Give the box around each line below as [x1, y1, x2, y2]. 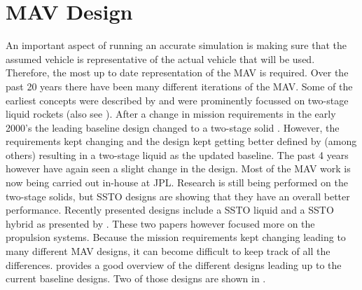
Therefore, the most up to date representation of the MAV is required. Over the [6, 65, 349, 80]
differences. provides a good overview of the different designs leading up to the [6, 257, 342, 272]
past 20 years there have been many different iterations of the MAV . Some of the [6, 78, 353, 93]
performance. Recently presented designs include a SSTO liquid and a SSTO [6, 202, 334, 217]
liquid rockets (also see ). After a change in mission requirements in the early [6, 106, 336, 121]
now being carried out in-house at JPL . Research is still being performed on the [6, 175, 348, 190]
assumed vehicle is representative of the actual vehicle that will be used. [6, 51, 315, 66]
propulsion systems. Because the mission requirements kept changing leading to [6, 230, 346, 244]
